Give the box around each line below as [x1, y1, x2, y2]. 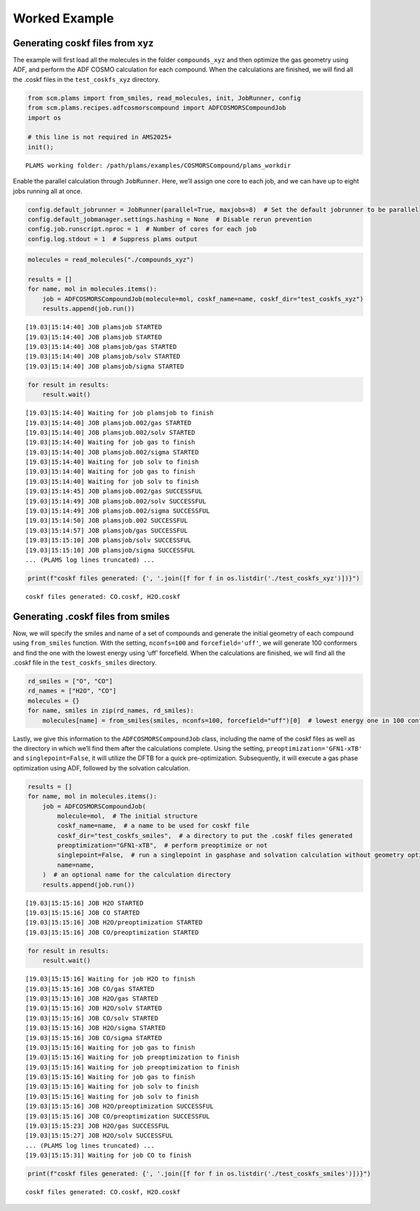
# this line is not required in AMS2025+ [27, 133, 172, 141]
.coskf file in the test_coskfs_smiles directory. [13, 658, 157, 667]
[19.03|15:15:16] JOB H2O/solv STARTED [25, 1004, 162, 1012]
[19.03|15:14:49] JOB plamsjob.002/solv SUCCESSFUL [25, 497, 206, 505]
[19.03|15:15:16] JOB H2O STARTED [25, 899, 143, 907]
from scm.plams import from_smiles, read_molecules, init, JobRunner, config [27, 94, 301, 102]
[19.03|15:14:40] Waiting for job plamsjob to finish [25, 409, 213, 417]
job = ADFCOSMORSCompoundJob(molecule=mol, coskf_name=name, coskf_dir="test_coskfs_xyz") [42, 295, 364, 303]
